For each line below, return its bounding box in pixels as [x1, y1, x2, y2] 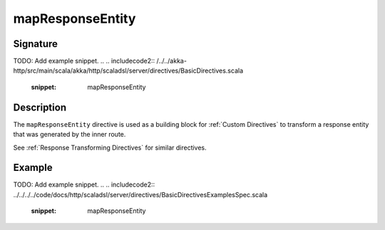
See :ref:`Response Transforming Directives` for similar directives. [13, 143, 207, 152]
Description [13, 101, 67, 113]
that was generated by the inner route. [13, 130, 126, 139]
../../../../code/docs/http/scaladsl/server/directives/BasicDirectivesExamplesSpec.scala [13, 190, 268, 199]
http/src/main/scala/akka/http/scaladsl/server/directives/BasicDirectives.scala [13, 66, 244, 75]
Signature [13, 38, 58, 50]
